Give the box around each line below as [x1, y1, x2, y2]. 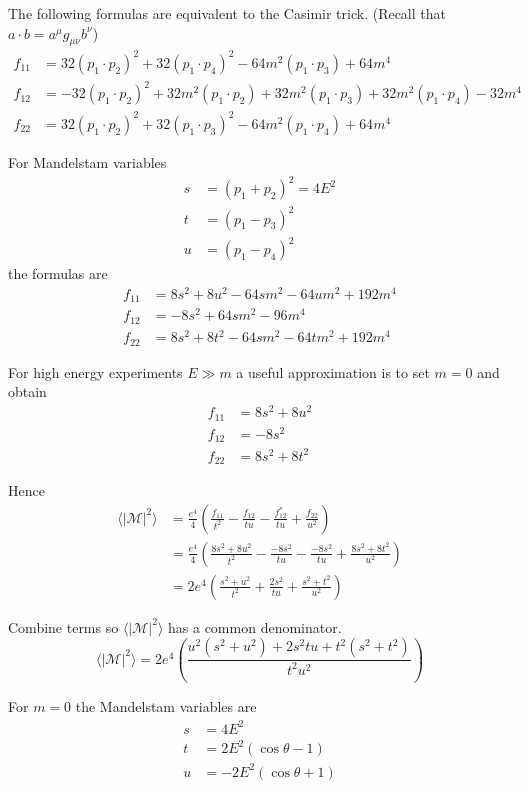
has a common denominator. [168, 616, 342, 637]
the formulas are [8, 263, 108, 284]
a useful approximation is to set [236, 361, 430, 382]
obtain [8, 381, 47, 402]
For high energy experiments [8, 361, 183, 382]
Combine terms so [8, 616, 119, 637]
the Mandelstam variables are [75, 696, 257, 717]
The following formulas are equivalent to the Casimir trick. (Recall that [8, 3, 446, 23]
